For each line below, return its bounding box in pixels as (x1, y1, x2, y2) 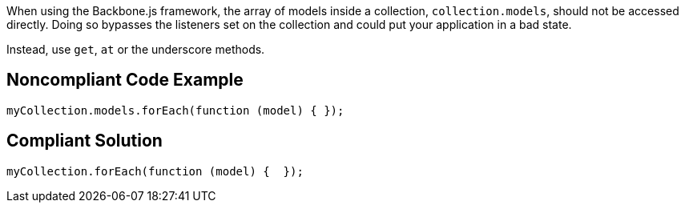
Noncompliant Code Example (6, 70, 244, 90)
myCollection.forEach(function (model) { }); (6, 164, 304, 178)
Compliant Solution (6, 131, 163, 151)
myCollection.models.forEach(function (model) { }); (6, 103, 345, 117)
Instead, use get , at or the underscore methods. (6, 42, 265, 56)
